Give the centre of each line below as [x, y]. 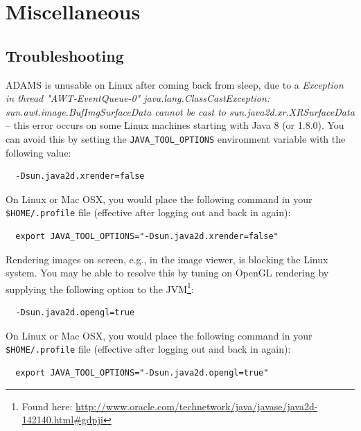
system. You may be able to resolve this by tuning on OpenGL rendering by [167, 273]
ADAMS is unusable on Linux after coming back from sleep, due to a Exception [175, 84]
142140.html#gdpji [62, 420]
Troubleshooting [65, 55]
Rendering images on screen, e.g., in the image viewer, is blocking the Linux [167, 259]
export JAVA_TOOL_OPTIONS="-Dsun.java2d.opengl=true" [142, 372]
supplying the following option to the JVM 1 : [100, 288]
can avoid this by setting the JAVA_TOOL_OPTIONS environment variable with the [176, 138]
